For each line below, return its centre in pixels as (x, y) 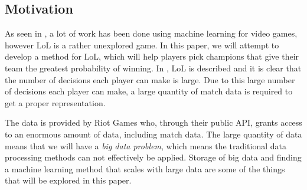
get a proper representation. (55, 102)
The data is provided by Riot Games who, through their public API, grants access (153, 122)
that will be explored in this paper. (68, 180)
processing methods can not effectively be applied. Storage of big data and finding (153, 157)
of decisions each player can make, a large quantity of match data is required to (149, 91)
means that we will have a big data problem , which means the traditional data (146, 145)
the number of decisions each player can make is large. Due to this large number (150, 79)
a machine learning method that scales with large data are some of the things (145, 168)
